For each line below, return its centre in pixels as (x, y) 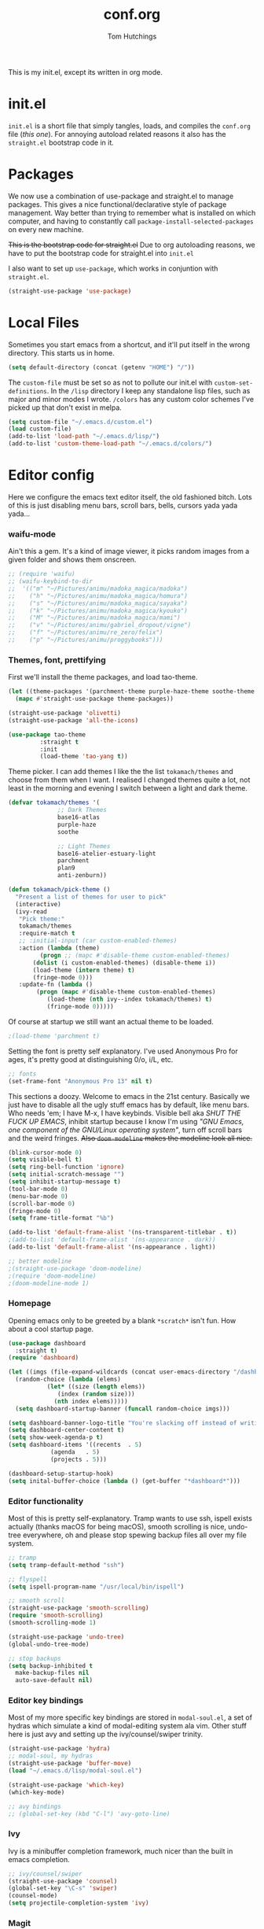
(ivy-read (31, 911)
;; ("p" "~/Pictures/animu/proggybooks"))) (86, 640)
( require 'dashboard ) (44, 1358)
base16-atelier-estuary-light (107, 854)
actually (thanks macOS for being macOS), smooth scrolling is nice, (117, 1526)
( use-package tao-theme (47, 734)
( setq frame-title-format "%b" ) (61, 1218)
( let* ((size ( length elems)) (96, 1387)
